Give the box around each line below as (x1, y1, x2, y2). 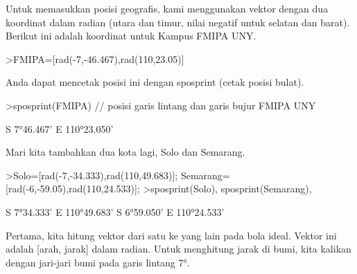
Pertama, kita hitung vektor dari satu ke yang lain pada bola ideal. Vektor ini (6, 228, 337, 242)
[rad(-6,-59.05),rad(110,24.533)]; (6, 181, 140, 196)
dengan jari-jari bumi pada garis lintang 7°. (6, 255, 190, 269)
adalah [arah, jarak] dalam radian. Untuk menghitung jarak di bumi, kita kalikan (6, 241, 351, 256)
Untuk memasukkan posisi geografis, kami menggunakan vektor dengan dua (6, 1, 329, 15)
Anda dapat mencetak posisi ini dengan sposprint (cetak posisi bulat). (6, 75, 304, 89)
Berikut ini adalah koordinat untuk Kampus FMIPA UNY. (6, 28, 256, 43)
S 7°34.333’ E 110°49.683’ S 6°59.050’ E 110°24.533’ (6, 204, 225, 219)
